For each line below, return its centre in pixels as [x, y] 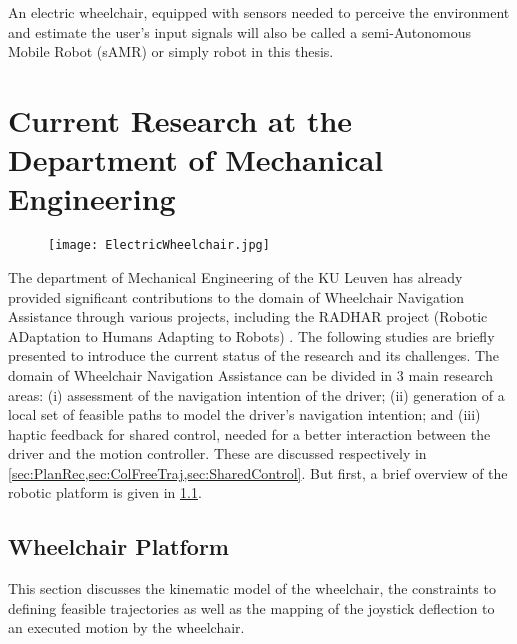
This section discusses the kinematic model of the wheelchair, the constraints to [252, 588]
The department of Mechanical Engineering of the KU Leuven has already [235, 276]
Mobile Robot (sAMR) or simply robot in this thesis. [171, 51]
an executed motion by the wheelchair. [126, 627]
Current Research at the [180, 119]
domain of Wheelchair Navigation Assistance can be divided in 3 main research [250, 374]
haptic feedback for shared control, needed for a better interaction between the [249, 433]
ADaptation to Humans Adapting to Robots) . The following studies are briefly [251, 335]
